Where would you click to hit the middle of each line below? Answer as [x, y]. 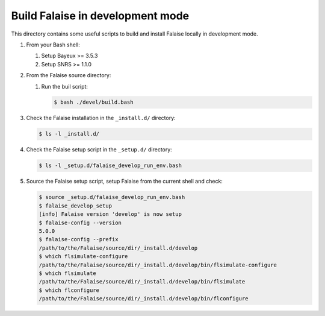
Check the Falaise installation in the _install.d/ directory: [101, 118]
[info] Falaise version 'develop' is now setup [110, 214]
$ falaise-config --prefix [79, 239]
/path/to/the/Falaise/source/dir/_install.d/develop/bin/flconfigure [144, 299]
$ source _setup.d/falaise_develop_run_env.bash [112, 197]
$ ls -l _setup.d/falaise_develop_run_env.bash [110, 166]
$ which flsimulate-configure [83, 257]
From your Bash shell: [53, 45]
